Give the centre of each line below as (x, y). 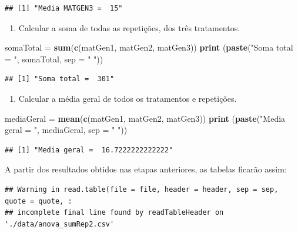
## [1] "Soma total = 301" (60, 79)
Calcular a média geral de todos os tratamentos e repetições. (128, 98)
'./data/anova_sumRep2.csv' (60, 224)
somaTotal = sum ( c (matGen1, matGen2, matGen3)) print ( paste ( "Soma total (149, 47)
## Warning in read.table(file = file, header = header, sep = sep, (142, 189)
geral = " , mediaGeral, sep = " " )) (66, 130)
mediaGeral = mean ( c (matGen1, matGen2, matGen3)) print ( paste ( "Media (145, 118)
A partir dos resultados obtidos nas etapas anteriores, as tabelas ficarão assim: (146, 169)
